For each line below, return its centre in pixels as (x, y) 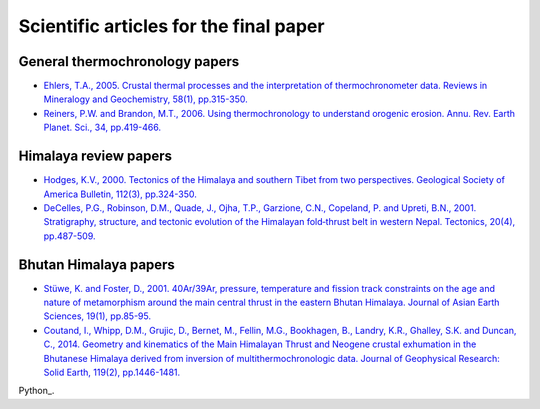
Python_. (36, 391)
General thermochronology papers (129, 61)
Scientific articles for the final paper (171, 26)
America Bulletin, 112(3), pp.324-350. (120, 194)
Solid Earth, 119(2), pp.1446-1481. (112, 372)
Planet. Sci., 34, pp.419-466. (102, 127)
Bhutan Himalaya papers (96, 264)
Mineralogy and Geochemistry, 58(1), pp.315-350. (146, 99)
